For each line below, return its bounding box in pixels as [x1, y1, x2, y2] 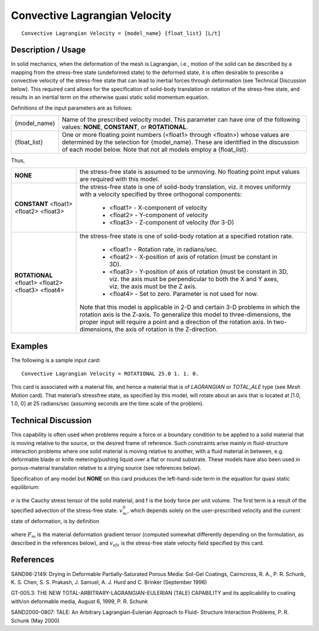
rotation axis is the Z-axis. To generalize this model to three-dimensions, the [80, 311, 292, 319]
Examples [11, 341, 48, 351]
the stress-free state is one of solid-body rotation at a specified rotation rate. [80, 232, 294, 240]
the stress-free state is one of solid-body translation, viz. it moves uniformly [80, 183, 291, 191]
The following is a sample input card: [11, 356, 100, 363]
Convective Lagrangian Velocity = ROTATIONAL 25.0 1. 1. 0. [21, 371, 199, 377]
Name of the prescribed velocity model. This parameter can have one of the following [61, 115, 301, 124]
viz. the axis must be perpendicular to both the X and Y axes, [109, 275, 279, 284]
